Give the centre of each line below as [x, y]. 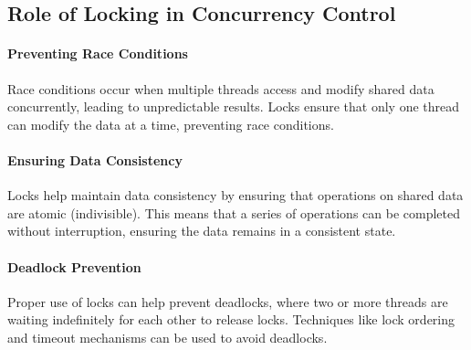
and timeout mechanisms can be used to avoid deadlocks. [167, 337]
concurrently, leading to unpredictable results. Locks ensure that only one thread [234, 106]
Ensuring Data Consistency [95, 159]
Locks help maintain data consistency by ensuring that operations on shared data [235, 195]
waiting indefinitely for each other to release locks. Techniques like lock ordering [231, 319]
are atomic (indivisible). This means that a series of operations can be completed [234, 212]
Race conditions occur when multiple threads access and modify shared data [221, 88]
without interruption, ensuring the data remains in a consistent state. [202, 231]
